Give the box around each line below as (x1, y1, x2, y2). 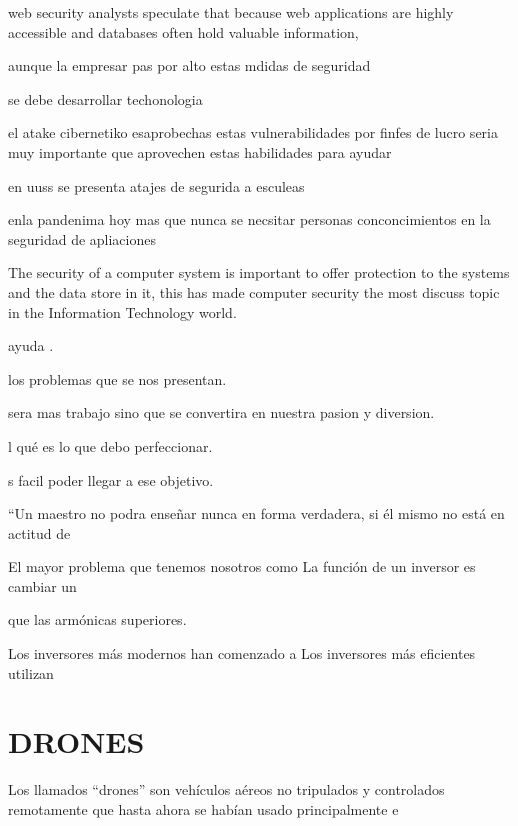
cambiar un (8, 575, 77, 596)
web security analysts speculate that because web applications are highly (8, 2, 454, 22)
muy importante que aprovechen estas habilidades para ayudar (8, 141, 392, 162)
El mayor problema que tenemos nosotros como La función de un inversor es (8, 556, 476, 577)
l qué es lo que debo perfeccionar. (8, 435, 213, 456)
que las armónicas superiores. (8, 609, 187, 630)
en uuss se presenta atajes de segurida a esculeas (8, 175, 305, 196)
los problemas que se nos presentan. (8, 368, 227, 389)
